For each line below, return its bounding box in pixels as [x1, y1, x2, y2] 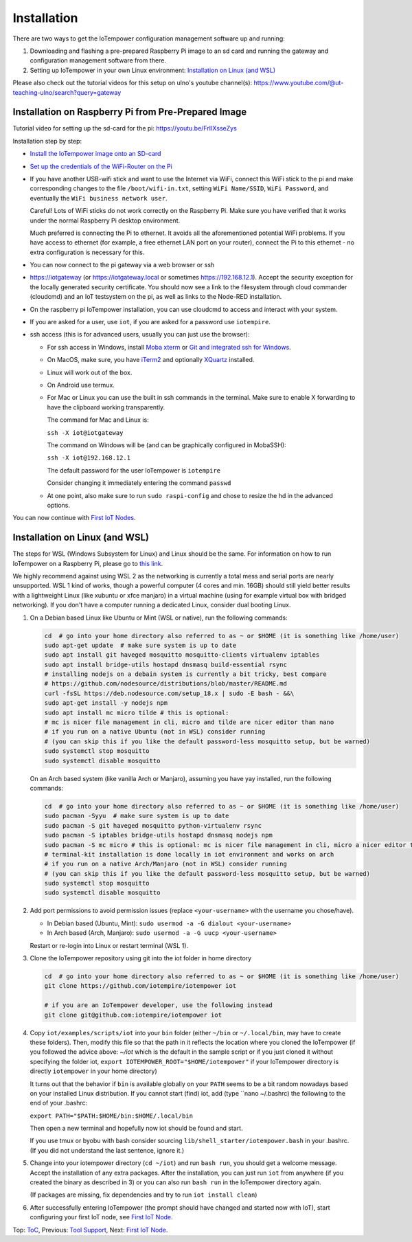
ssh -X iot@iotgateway [47, 429, 124, 436]
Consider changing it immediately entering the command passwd [47, 479, 231, 487]
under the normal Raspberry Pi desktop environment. [30, 216, 181, 225]
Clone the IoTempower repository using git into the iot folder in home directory [30, 954, 252, 962]
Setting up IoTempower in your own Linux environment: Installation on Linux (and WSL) [30, 66, 276, 74]
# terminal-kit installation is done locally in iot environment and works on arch [44, 850, 334, 858]
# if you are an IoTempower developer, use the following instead [44, 1002, 273, 1009]
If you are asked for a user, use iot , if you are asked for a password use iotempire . [30, 318, 271, 326]
